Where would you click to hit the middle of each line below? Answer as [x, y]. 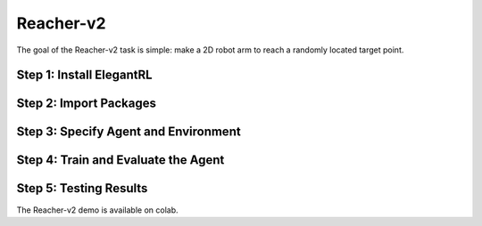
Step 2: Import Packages [86, 104]
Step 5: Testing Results [82, 188]
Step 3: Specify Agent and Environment [129, 132]
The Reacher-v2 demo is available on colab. [97, 210]
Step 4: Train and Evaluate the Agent [120, 160]
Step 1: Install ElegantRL [84, 75]
